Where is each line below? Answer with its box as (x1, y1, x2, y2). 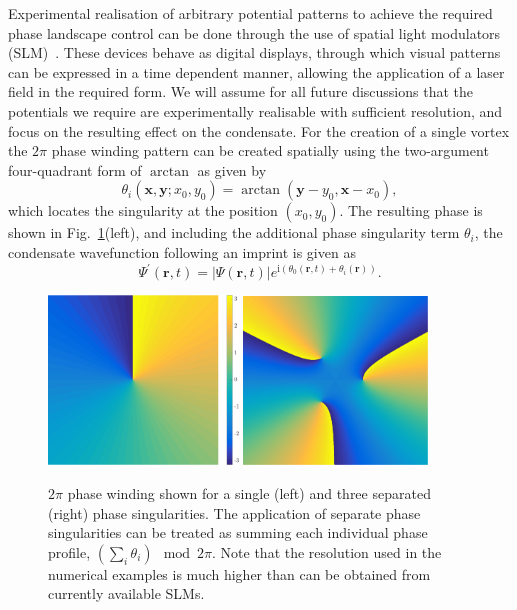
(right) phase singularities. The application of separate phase (48, 502, 421, 523)
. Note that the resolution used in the (212, 541, 442, 562)
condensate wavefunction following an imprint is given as (8, 241, 356, 262)
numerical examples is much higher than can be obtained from (48, 563, 431, 584)
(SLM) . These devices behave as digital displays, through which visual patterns (8, 42, 501, 63)
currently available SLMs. (48, 583, 205, 604)
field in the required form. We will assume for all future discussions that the (8, 81, 474, 102)
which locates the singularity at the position (8, 200, 278, 221)
